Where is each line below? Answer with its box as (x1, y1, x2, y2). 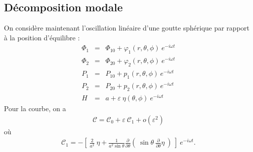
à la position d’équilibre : (4, 32, 80, 42)
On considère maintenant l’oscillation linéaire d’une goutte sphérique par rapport (4, 23, 250, 33)
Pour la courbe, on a (4, 103, 66, 114)
